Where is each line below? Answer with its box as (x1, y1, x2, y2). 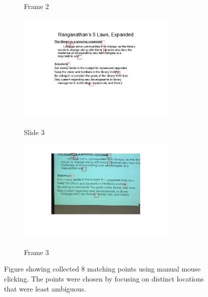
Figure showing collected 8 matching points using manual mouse (4, 263, 201, 274)
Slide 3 (24, 126, 45, 137)
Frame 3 (24, 246, 49, 257)
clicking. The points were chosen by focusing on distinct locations (4, 273, 204, 283)
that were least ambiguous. (4, 283, 86, 293)
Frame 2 (24, 1, 49, 11)
